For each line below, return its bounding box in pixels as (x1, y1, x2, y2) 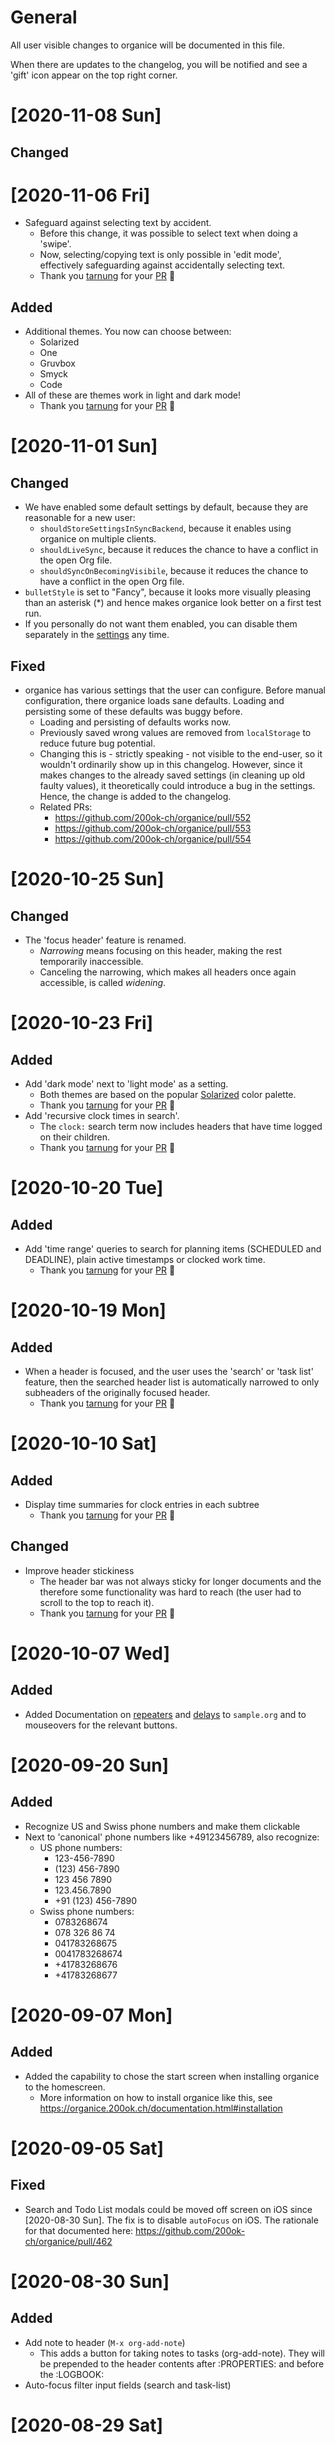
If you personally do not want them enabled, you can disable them (24, 618, 298, 630)
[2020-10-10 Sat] (10, 1432, 157, 1455)
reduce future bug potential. (39, 737, 156, 750)
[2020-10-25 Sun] (10, 868, 165, 891)
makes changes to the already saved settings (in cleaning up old (39, 769, 306, 781)
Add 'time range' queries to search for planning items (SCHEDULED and (24, 1243, 322, 1255)
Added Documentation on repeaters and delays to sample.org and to (24, 1708, 307, 1720)
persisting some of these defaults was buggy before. (24, 706, 243, 718)
